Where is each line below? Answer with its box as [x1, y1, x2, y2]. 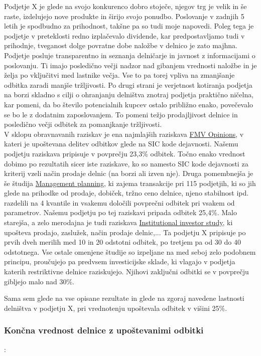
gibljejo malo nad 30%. [4, 276, 75, 286]
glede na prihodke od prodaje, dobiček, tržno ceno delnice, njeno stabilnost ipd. [4, 188, 249, 198]
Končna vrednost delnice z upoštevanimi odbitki [4, 324, 204, 336]
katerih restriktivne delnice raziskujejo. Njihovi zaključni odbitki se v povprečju [4, 266, 249, 277]
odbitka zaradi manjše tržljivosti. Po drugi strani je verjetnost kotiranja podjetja [4, 79, 252, 90]
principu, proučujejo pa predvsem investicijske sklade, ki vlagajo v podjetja [4, 256, 235, 267]
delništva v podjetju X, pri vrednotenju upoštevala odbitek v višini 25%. [4, 302, 227, 313]
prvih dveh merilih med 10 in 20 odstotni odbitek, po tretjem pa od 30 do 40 [4, 237, 241, 247]
